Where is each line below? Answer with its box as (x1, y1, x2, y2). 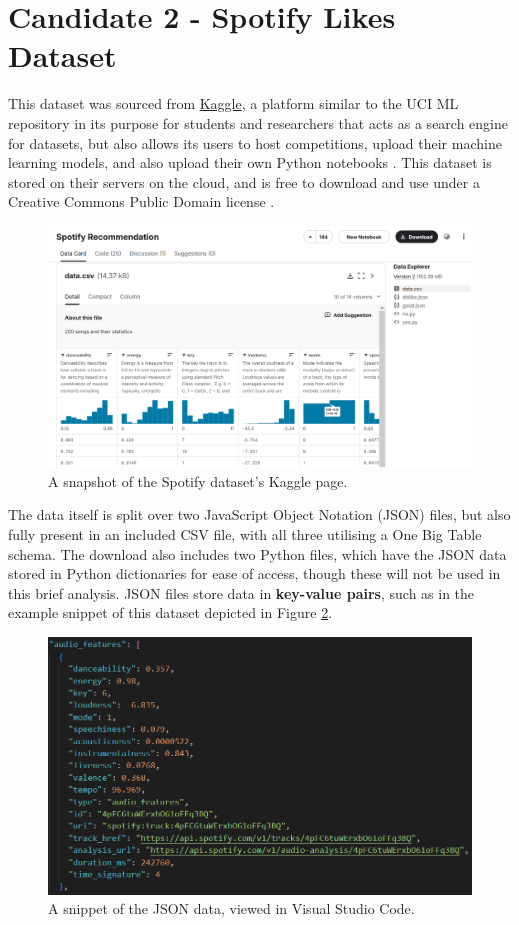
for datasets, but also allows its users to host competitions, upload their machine (8, 132, 502, 153)
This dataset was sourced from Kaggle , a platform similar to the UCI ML (8, 93, 459, 114)
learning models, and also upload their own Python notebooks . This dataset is (8, 152, 492, 173)
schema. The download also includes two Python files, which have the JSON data (8, 543, 507, 564)
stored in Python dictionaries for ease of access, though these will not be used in (8, 563, 501, 584)
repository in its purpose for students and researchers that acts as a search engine (8, 112, 508, 133)
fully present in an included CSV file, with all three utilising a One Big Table (8, 524, 482, 545)
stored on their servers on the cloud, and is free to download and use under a (8, 171, 480, 192)
